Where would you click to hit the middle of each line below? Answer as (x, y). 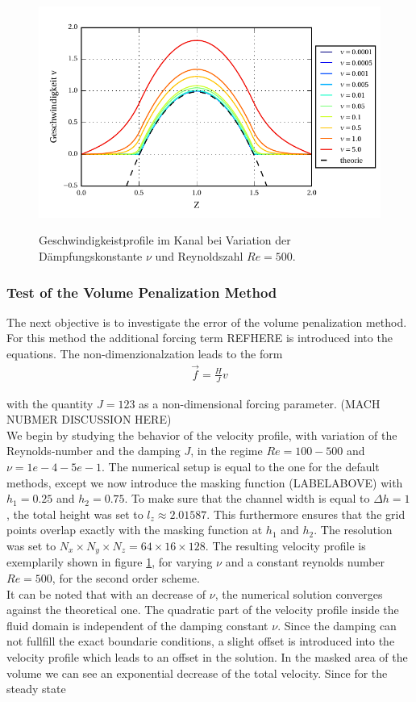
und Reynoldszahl (199, 255)
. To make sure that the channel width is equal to (247, 498)
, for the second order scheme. (126, 578)
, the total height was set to (75, 514)
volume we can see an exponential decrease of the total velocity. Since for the (197, 673)
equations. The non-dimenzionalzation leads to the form (145, 353)
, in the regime (227, 451)
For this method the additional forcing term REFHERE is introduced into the (200, 338)
